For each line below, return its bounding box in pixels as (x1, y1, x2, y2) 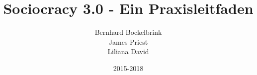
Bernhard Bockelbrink (94, 27, 162, 37)
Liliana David (107, 46, 149, 57)
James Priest (108, 36, 148, 47)
